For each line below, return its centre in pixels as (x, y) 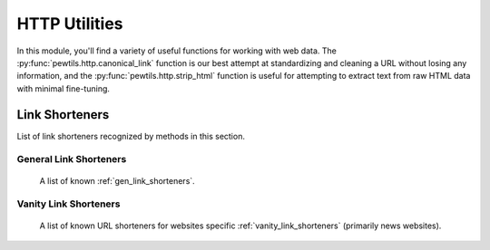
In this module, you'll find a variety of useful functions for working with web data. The (177, 51)
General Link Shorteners (72, 159)
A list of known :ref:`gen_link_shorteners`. (117, 180)
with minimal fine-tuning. (64, 88)
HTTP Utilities (70, 24)
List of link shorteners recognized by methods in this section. (131, 136)
